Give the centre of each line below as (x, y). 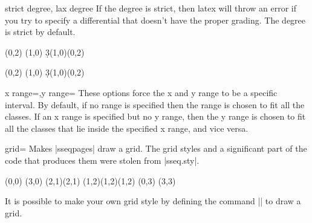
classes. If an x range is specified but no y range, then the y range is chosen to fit (155, 116)
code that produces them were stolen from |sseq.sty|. (102, 160)
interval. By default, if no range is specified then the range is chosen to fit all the (155, 104)
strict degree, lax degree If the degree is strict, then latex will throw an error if (151, 8)
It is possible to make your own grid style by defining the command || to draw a (153, 201)
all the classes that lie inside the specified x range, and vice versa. (127, 128)
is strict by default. (40, 32)
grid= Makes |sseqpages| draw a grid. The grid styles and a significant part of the (156, 148)
